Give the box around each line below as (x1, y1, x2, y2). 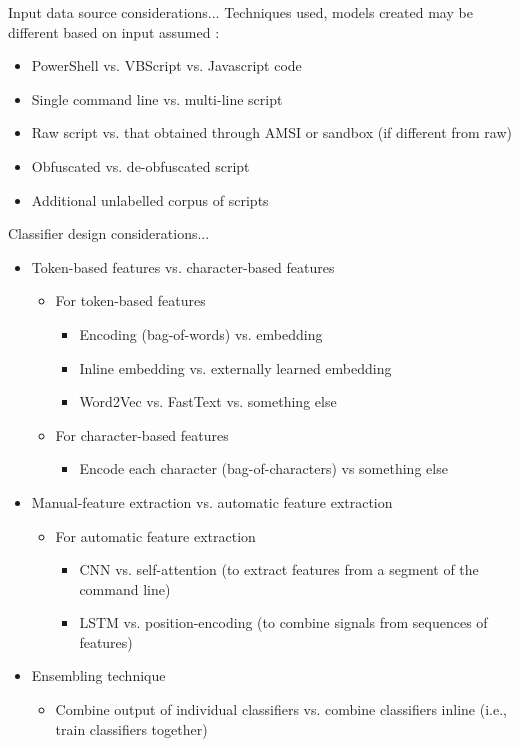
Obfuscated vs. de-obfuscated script (31, 155, 250, 176)
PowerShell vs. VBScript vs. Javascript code (31, 55, 302, 76)
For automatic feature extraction (55, 525, 256, 546)
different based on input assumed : (8, 21, 220, 42)
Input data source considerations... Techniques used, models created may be (8, 2, 473, 22)
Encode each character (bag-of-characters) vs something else (79, 458, 448, 479)
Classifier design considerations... (8, 223, 210, 244)
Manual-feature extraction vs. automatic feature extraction (31, 491, 393, 512)
